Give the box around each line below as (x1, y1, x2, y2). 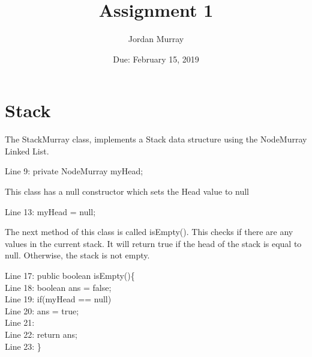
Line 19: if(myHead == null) (5, 293, 112, 305)
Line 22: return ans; (5, 328, 77, 340)
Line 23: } (5, 340, 41, 352)
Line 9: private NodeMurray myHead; (5, 165, 143, 177)
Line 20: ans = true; (5, 304, 79, 317)
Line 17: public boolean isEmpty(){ (5, 269, 135, 281)
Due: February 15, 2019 (113, 52, 199, 65)
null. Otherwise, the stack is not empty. (5, 249, 150, 261)
